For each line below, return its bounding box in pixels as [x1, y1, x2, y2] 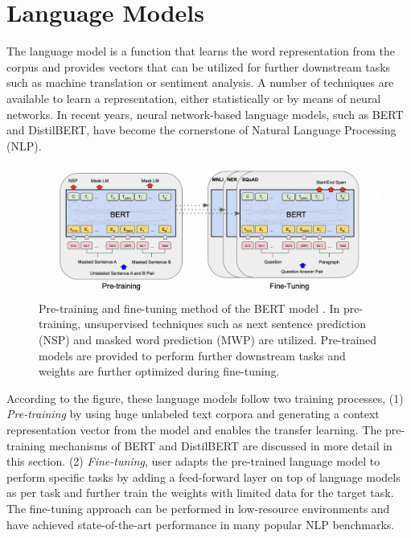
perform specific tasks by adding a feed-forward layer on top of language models [6, 468, 401, 485]
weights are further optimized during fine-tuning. [39, 363, 280, 380]
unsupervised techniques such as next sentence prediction [84, 315, 366, 332]
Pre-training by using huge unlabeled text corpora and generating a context [6, 405, 380, 422]
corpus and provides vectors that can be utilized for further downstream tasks [6, 58, 391, 75]
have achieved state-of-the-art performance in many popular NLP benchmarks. [6, 515, 395, 532]
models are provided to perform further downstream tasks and [39, 347, 346, 363]
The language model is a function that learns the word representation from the [6, 43, 396, 60]
